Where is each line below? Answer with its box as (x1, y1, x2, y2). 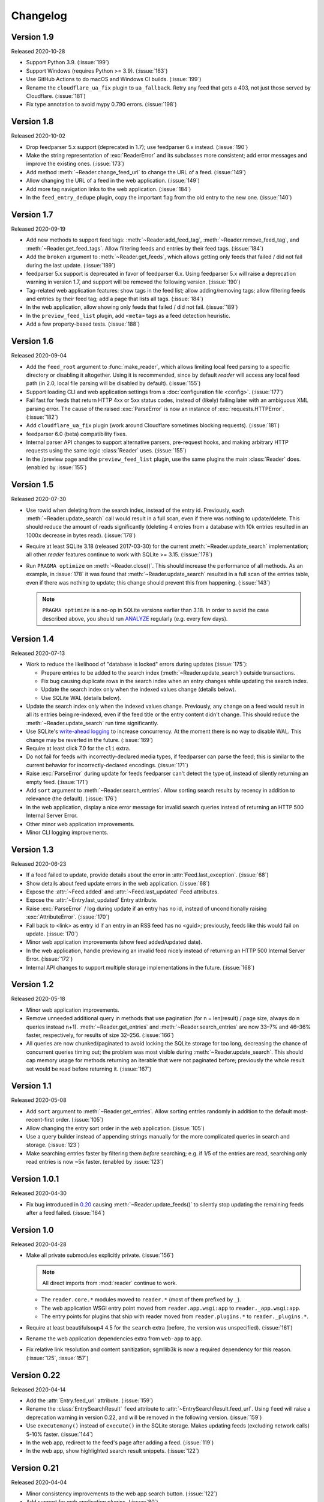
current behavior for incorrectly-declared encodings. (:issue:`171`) (26, 761, 189, 768)
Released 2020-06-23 (11, 860, 67, 868)
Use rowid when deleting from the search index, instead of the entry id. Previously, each (26, 506, 245, 514)
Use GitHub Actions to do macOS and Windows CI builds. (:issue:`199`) (26, 76, 202, 83)
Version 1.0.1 (11, 1174, 59, 1184)
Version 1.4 (11, 634, 55, 644)
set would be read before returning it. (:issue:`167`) (26, 1065, 152, 1072)
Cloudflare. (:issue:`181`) (26, 93, 86, 100)
